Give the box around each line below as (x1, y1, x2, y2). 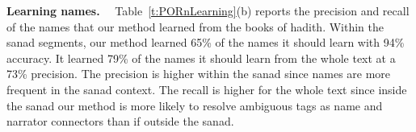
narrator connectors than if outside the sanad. (6, 113, 234, 130)
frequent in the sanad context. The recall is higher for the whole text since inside (6, 80, 407, 97)
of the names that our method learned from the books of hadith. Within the (6, 18, 384, 35)
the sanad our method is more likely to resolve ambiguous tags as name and (6, 97, 383, 113)
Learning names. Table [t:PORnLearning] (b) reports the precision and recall (6, 2, 410, 19)
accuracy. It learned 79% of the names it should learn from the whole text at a (6, 49, 396, 66)
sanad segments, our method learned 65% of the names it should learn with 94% (6, 34, 405, 51)
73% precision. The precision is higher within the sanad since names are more (6, 65, 391, 82)
